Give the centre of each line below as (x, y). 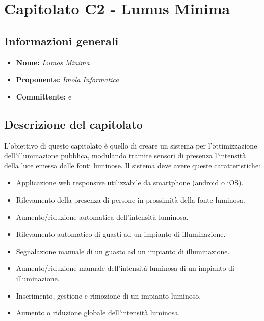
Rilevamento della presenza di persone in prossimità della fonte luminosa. (130, 199)
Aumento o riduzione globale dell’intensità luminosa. (98, 313)
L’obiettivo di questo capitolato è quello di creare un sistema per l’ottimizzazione (131, 145)
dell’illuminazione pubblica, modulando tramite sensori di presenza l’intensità (125, 155)
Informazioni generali (61, 41)
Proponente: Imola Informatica (68, 79)
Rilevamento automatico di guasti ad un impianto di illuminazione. (121, 234)
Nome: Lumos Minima (53, 62)
